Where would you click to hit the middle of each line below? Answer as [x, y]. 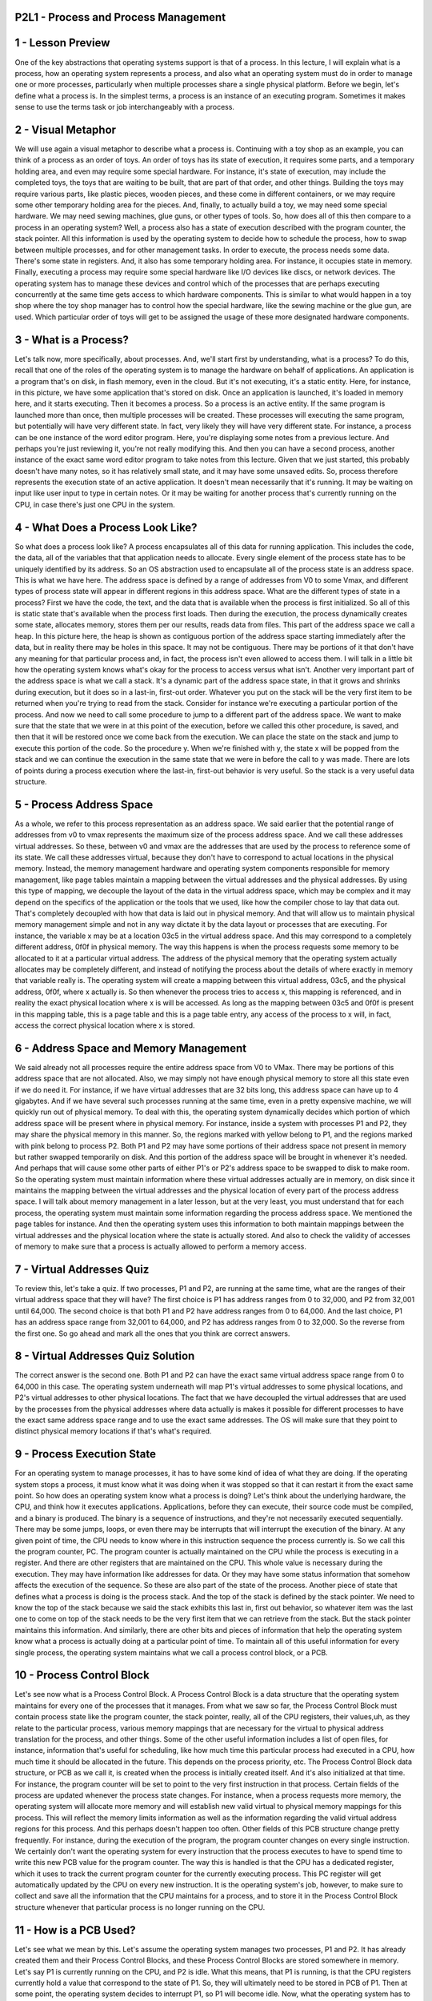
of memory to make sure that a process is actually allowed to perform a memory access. [161, 1247]
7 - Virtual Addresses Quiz [82, 1269]
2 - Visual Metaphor [65, 129]
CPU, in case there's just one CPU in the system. [95, 504]
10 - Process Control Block [82, 1676]
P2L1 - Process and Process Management [120, 17]
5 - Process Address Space [84, 804]
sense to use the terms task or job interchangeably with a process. [125, 107]
